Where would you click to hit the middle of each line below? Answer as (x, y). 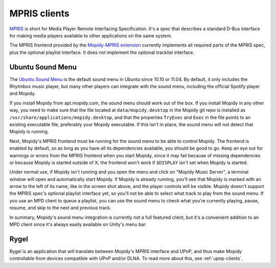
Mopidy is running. (29, 132)
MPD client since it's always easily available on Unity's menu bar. (78, 224)
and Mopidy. (22, 94)
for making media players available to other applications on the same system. (91, 35)
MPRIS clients (39, 13)
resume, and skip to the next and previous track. (60, 208)
